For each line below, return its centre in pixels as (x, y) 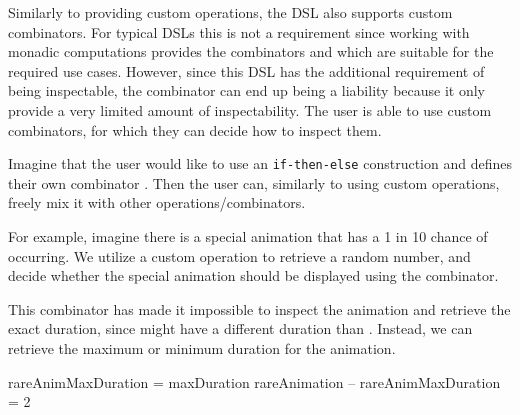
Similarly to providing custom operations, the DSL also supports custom (230, 12)
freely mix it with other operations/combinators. (157, 202)
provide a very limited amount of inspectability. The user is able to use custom (250, 109)
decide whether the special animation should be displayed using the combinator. (253, 275)
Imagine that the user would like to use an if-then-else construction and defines (260, 163)
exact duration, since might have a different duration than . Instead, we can (240, 328)
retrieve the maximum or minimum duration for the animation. (202, 347)
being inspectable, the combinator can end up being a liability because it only (247, 90)
